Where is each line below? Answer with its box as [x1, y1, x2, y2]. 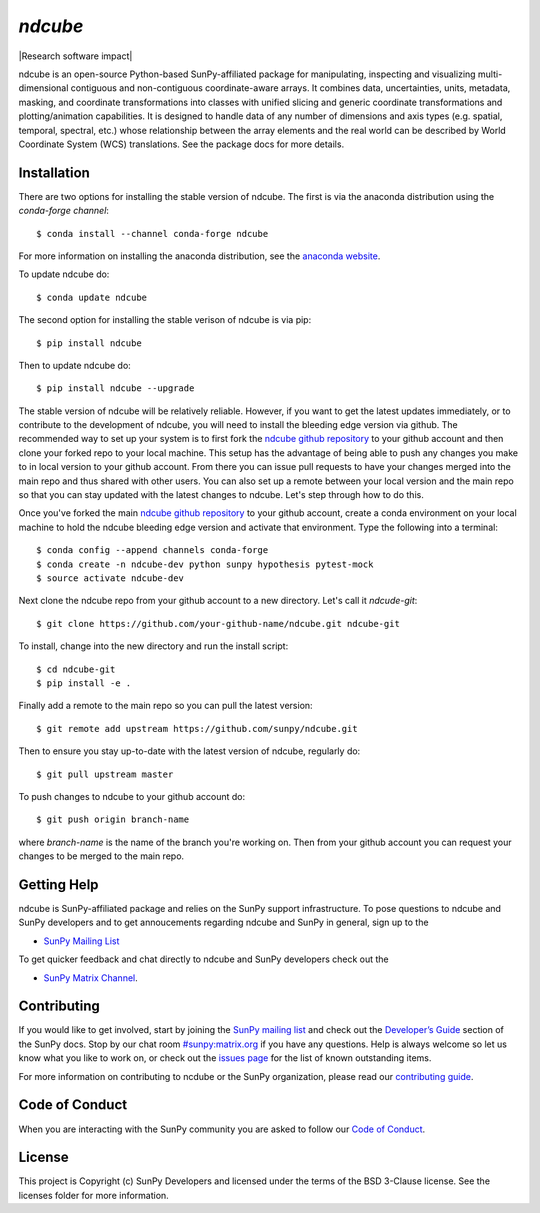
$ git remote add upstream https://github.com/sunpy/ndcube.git [36, 723, 359, 734]
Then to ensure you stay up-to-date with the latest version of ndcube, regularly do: [18, 745, 361, 757]
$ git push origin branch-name [36, 814, 190, 825]
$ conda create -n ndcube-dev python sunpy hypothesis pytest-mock [36, 558, 374, 570]
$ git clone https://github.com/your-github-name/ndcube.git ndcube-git [36, 618, 400, 629]
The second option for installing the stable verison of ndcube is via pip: [18, 314, 312, 326]
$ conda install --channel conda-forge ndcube [36, 228, 269, 239]
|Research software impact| [18, 50, 133, 62]
